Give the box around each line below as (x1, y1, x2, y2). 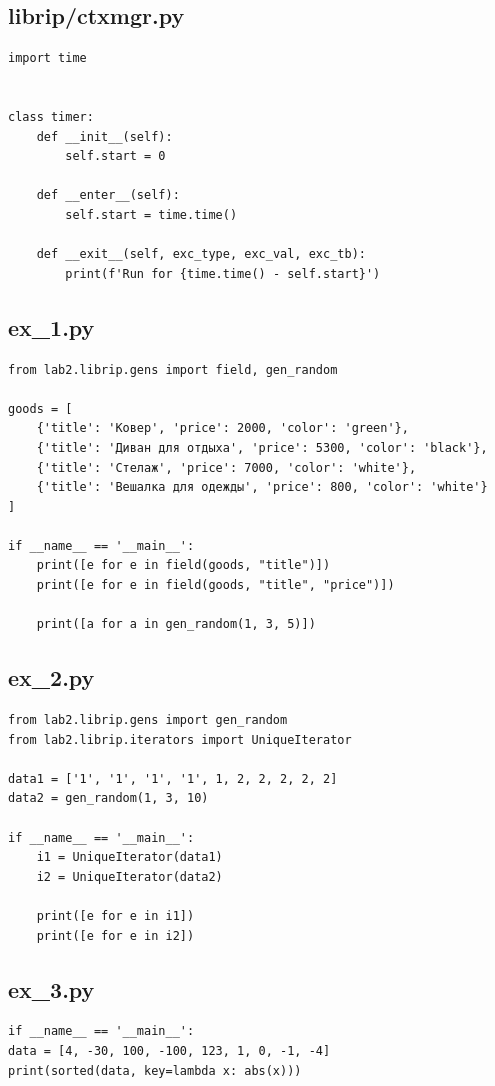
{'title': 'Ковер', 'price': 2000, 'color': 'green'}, (36, 421, 409, 436)
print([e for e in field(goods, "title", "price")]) (36, 578, 395, 593)
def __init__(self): (36, 129, 173, 144)
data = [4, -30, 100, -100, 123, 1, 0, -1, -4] (8, 1043, 331, 1058)
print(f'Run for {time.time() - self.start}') (65, 266, 381, 281)
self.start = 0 (65, 149, 166, 164)
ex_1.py (8, 311, 95, 342)
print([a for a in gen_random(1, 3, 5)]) (36, 617, 316, 632)
